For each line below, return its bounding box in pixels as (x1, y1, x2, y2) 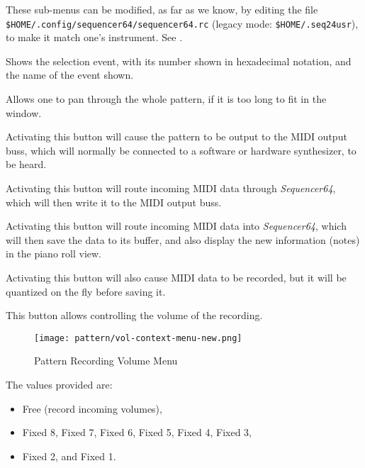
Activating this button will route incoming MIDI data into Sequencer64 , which (6, 218, 347, 233)
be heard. (6, 157, 47, 172)
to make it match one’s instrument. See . (6, 30, 183, 45)
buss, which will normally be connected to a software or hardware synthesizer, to (6, 143, 356, 157)
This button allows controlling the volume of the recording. (6, 308, 263, 323)
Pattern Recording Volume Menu (34, 353, 178, 368)
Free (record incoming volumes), (22, 401, 162, 416)
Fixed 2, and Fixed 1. (22, 448, 116, 463)
